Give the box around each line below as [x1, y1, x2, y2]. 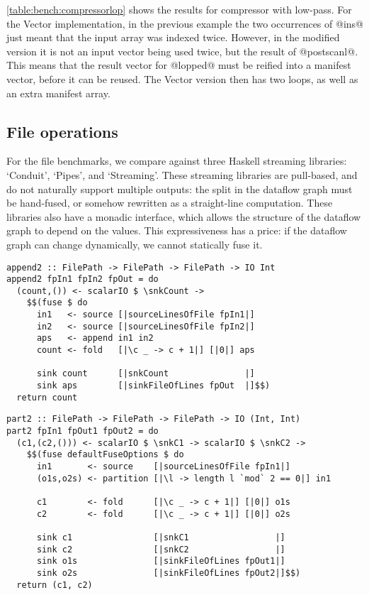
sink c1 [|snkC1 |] [36, 532, 285, 542]
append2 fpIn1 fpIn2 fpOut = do [6, 274, 159, 285]
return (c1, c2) [16, 579, 93, 590]
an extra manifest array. [6, 85, 110, 100]
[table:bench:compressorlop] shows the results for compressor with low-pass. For [6, 2, 352, 16]
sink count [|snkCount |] [36, 369, 255, 379]
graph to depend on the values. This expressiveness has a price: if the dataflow [6, 223, 347, 238]
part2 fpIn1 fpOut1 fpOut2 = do [6, 426, 159, 437]
